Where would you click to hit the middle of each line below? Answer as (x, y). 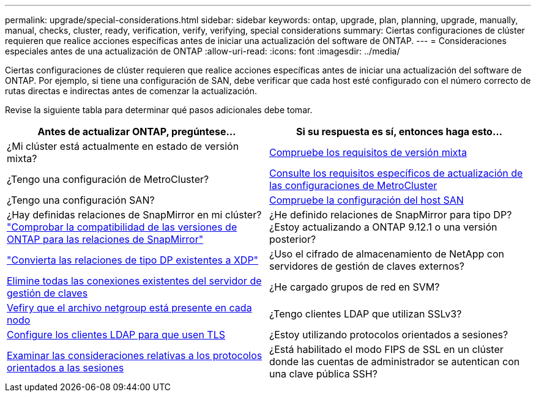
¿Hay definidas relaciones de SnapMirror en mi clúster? (134, 215)
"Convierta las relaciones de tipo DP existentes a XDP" (133, 260)
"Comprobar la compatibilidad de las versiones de (122, 227)
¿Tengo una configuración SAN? (81, 200)
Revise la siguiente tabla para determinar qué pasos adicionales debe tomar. (159, 110)
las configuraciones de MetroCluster (353, 185)
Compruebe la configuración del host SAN (367, 200)
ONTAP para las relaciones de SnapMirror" (105, 239)
